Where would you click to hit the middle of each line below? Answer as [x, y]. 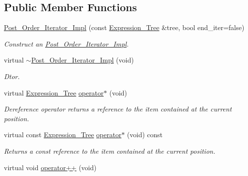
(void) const [145, 135]
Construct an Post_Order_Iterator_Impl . [66, 43]
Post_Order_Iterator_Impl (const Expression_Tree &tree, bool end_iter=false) [124, 27]
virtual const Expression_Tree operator [63, 135]
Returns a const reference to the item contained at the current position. [110, 151]
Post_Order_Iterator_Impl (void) [83, 60]
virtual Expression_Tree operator [54, 92]
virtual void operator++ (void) [50, 167]
